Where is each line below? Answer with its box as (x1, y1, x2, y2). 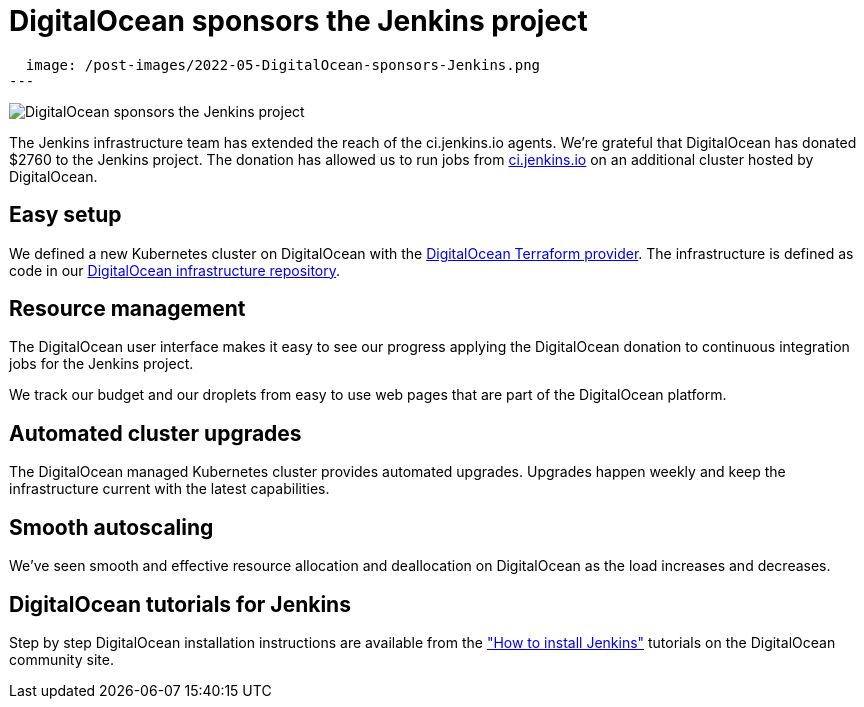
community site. (9, 650, 114, 668)
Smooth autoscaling (9, 514, 214, 540)
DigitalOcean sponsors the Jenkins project (9, 4, 588, 38)
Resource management (9, 296, 246, 322)
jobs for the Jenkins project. (9, 355, 194, 373)
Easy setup (9, 202, 122, 228)
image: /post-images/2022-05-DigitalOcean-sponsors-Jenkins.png (25, 56, 541, 73)
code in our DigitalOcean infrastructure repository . (9, 261, 341, 279)
